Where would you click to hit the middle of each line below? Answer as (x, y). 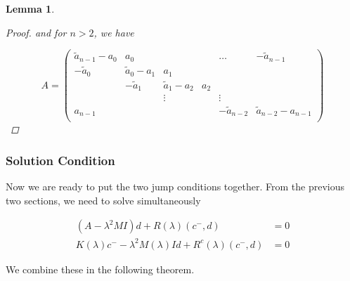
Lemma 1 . (30, 8)
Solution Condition (60, 160)
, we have (114, 32)
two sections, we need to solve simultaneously (103, 200)
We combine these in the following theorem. (100, 269)
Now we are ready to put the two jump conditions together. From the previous (175, 186)
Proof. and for (36, 32)
